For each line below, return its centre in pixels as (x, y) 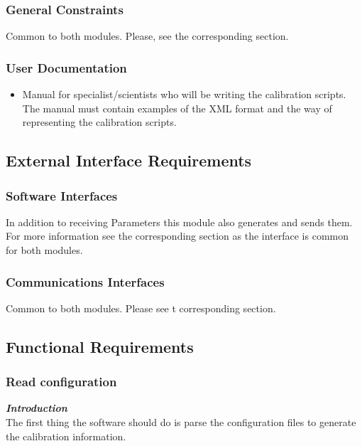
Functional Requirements (100, 346)
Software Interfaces (62, 195)
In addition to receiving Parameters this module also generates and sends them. (179, 222)
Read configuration (61, 382)
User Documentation (66, 67)
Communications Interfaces (85, 281)
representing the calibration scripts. (99, 122)
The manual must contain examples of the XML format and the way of (177, 108)
